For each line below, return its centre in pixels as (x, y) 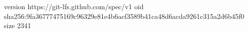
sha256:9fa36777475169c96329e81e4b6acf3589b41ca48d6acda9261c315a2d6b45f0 (124, 16)
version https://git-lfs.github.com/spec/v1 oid (74, 6)
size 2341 (18, 25)
